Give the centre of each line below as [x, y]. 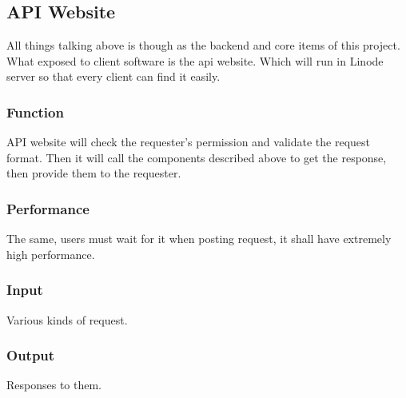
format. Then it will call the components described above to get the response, [197, 157]
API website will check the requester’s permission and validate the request [188, 142]
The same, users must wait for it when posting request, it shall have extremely [199, 239]
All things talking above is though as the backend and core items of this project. [203, 45]
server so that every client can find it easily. [113, 76]
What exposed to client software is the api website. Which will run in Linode [195, 60]
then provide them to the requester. [94, 173]
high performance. [51, 254]
